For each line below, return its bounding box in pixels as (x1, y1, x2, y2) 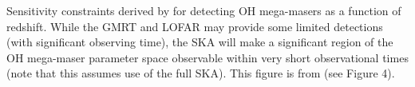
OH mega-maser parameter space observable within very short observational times (6, 49, 409, 65)
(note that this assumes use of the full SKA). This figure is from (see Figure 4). (6, 65, 395, 81)
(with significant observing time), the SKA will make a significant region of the (6, 34, 393, 50)
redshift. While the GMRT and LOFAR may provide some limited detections (6, 18, 383, 34)
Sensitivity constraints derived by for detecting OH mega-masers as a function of (6, 2, 401, 18)
